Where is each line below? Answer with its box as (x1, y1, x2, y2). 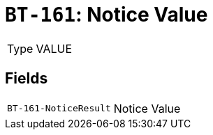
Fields (5, 70, 48, 88)
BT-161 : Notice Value (5, 3, 208, 26)
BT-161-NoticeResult (7, 103, 111, 114)
